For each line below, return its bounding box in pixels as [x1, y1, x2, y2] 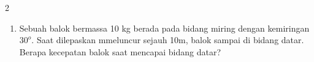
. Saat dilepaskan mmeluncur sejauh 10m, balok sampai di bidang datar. [31, 33, 304, 46]
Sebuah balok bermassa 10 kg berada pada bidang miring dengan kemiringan [19, 21, 310, 34]
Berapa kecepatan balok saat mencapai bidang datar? [19, 45, 221, 58]
